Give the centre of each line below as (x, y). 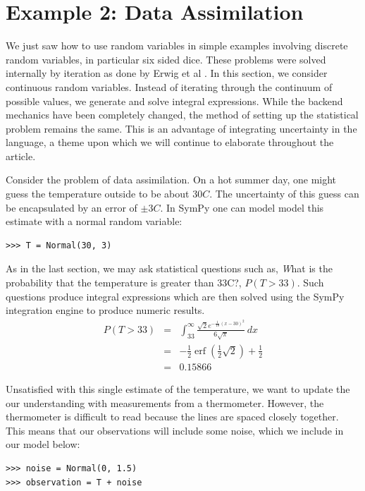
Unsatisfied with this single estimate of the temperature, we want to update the (178, 388)
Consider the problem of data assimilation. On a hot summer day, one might (171, 180)
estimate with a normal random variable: (94, 221)
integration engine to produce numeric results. (105, 310)
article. (21, 156)
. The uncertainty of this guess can (284, 194)
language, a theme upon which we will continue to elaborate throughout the (170, 142)
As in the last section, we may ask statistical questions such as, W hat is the (169, 268)
